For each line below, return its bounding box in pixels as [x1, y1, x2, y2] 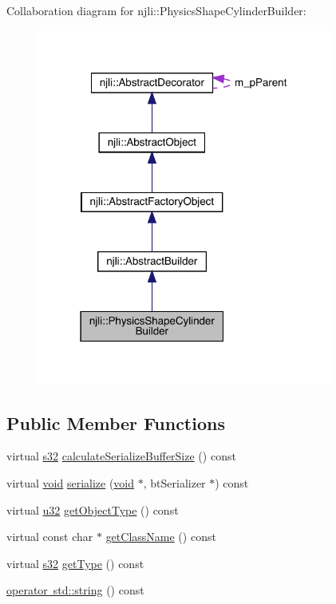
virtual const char [6, 528, 93, 545]
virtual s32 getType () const [6, 555, 144, 571]
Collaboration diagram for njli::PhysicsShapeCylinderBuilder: [6, 2, 306, 18]
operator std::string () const [6, 582, 144, 598]
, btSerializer [143, 475, 206, 491]
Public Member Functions [6, 410, 225, 435]
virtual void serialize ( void [6, 475, 135, 491]
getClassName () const [105, 528, 216, 545]
